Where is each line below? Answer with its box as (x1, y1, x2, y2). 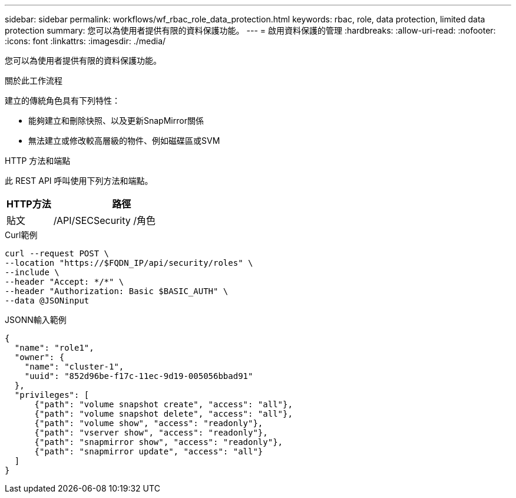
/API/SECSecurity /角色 (53, 215, 156, 226)
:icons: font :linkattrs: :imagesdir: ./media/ (5, 36, 166, 46)
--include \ (5, 268, 59, 277)
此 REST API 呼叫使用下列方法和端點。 (5, 176, 153, 186)
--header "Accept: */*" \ (5, 277, 124, 286)
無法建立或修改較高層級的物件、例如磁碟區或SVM (28, 136, 220, 146)
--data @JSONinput (5, 296, 90, 305)
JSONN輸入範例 (5, 315, 67, 325)
